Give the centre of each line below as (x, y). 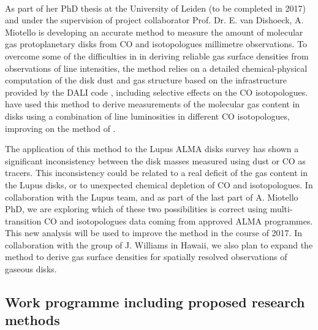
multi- (281, 209)
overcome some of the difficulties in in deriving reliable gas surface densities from (157, 56)
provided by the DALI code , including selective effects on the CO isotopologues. (157, 92)
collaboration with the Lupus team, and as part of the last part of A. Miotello (152, 197)
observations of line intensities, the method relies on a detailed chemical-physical (156, 68)
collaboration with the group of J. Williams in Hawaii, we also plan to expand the (159, 244)
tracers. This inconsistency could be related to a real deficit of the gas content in (157, 173)
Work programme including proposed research (155, 302)
